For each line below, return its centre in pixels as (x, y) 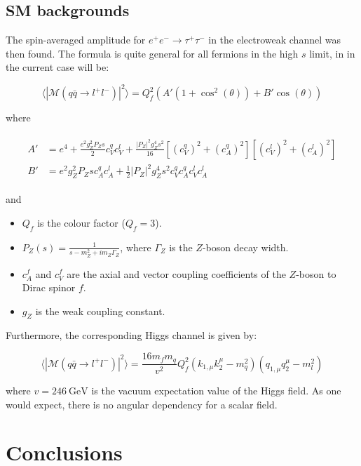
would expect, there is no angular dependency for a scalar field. (142, 404)
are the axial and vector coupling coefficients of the (176, 273)
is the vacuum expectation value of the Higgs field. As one (216, 390)
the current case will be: (57, 67)
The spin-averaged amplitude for (76, 40)
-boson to (316, 273)
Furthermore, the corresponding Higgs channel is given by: (131, 335)
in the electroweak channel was (274, 40)
